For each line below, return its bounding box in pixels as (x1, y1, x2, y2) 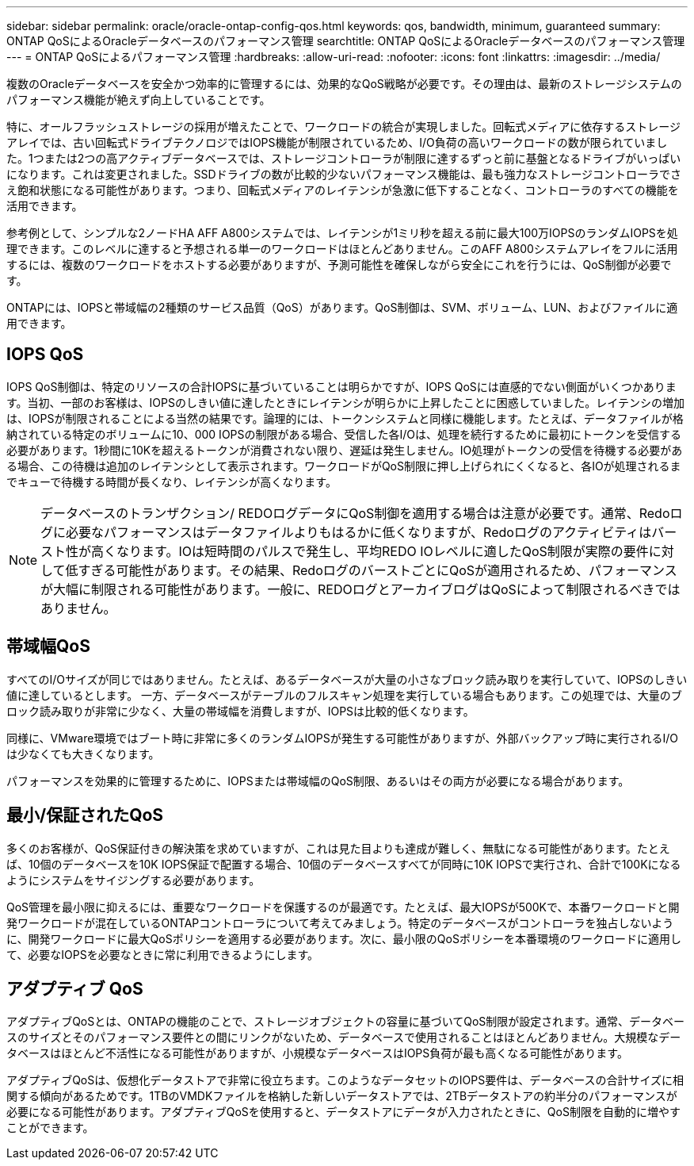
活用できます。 (6, 199, 83, 213)
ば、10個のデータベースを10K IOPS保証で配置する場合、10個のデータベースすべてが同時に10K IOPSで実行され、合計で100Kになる (6, 857, 681, 871)
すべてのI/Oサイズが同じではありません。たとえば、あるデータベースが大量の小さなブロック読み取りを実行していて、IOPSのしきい (6, 672, 688, 686)
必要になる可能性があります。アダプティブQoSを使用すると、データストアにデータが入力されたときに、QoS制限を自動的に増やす (6, 1105, 681, 1119)
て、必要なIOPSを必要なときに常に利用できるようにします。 (6, 947, 319, 961)
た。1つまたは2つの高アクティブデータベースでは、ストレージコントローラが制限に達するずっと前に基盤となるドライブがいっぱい (6, 152, 681, 165)
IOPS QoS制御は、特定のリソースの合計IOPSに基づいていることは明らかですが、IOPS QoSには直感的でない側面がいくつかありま (6, 379, 677, 393)
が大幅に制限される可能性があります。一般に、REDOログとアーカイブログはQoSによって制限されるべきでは (40, 581, 681, 597)
